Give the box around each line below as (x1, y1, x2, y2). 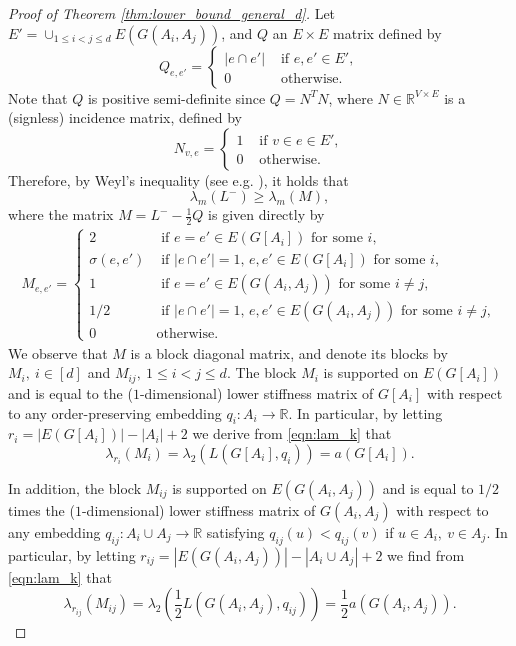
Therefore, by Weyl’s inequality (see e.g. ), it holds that (8, 169, 349, 190)
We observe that (8, 342, 108, 363)
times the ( (8, 499, 75, 520)
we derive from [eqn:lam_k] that (192, 423, 392, 444)
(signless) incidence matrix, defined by (8, 107, 242, 128)
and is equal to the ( (8, 382, 133, 403)
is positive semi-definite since (87, 87, 266, 108)
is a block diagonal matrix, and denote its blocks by (130, 342, 448, 363)
